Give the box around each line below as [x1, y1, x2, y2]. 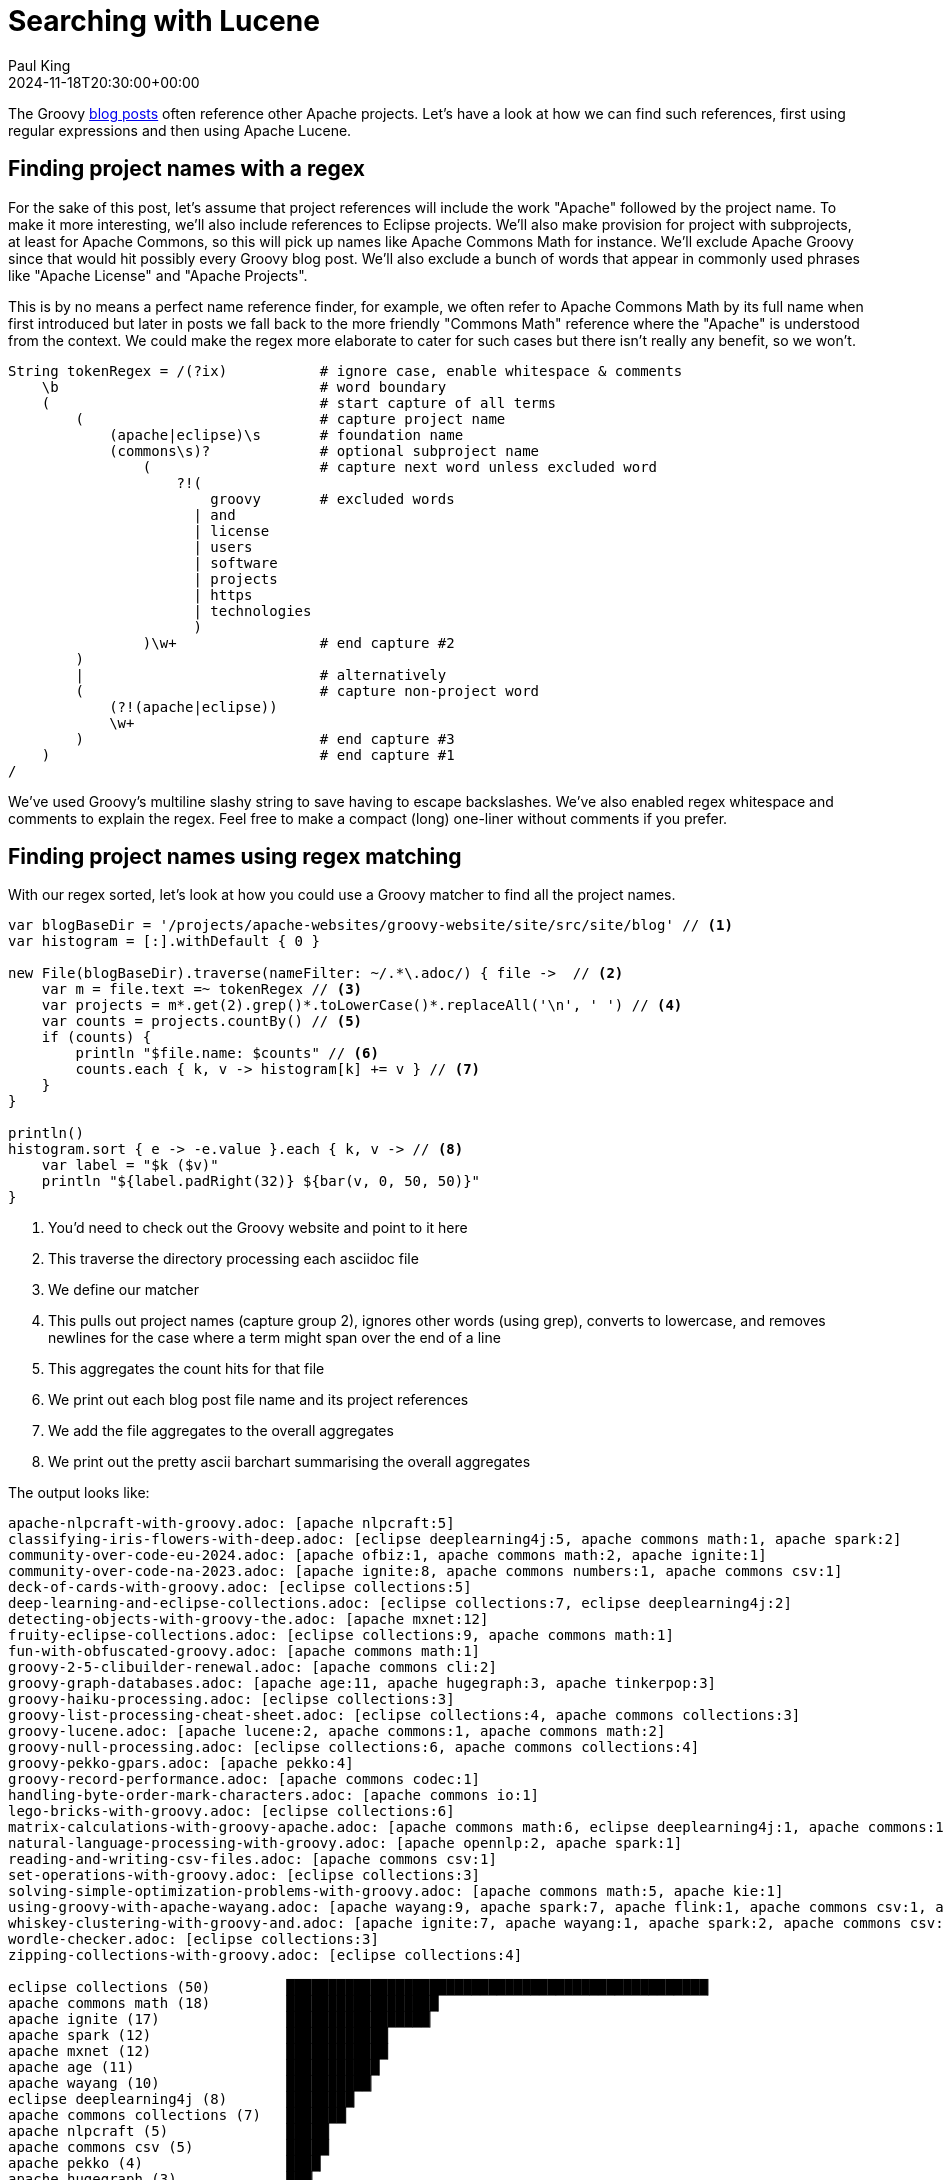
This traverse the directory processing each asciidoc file [48, 1250, 419, 1268]
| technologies [193, 602, 312, 619]
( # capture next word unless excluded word [142, 458, 658, 475]
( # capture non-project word [75, 682, 540, 699]
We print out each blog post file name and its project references [48, 1391, 469, 1409]
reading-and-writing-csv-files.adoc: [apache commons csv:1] [8, 1851, 497, 1868]
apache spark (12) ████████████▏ [8, 2027, 396, 2044]
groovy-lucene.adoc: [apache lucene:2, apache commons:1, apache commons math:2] [8, 1723, 666, 1740]
